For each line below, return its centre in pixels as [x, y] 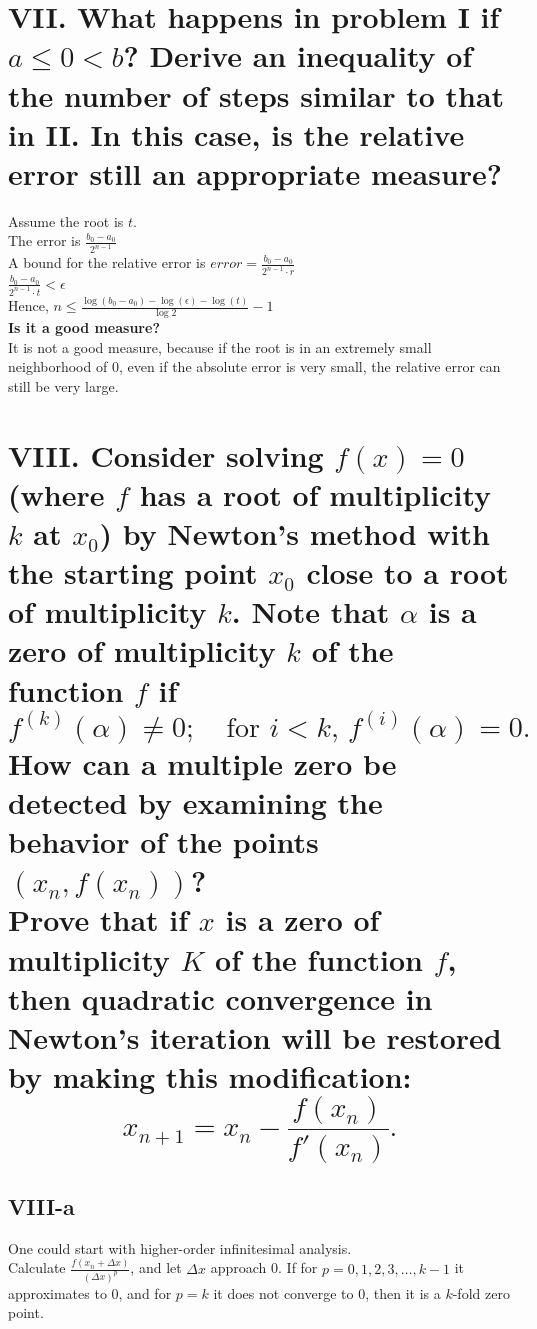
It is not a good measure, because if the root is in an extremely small [220, 346]
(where [56, 493]
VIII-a [41, 1205]
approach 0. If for [264, 1267]
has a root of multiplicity [315, 493]
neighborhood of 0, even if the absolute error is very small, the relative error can [254, 366]
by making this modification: [210, 1076]
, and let [156, 1267]
